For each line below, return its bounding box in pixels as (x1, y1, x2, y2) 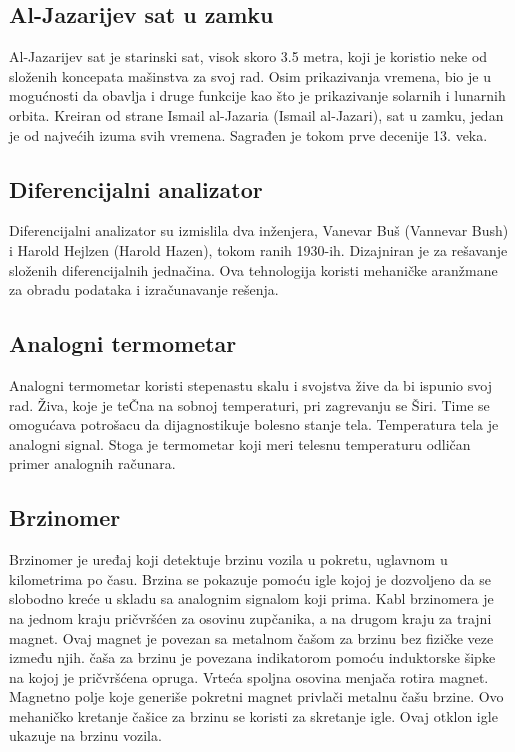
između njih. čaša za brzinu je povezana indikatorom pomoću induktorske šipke (9, 647, 496, 668)
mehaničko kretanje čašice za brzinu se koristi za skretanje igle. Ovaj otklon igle (9, 705, 498, 726)
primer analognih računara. (9, 453, 176, 474)
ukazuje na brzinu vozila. (9, 725, 162, 746)
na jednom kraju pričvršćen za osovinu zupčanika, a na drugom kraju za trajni (9, 607, 492, 628)
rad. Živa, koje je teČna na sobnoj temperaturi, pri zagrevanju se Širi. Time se (9, 394, 490, 415)
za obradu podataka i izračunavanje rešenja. (9, 279, 279, 300)
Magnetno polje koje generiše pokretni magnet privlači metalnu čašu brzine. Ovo (9, 686, 504, 707)
